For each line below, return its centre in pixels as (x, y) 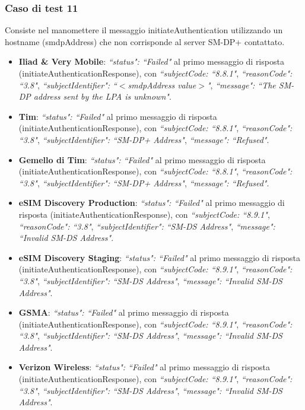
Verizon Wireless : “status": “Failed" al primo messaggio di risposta (144, 367)
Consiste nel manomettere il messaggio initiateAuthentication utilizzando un (144, 30)
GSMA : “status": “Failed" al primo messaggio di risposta (124, 312)
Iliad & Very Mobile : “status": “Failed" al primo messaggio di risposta (151, 61)
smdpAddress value (162, 85)
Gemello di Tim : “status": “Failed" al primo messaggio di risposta (142, 159)
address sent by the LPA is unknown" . (102, 96)
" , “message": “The (241, 85)
